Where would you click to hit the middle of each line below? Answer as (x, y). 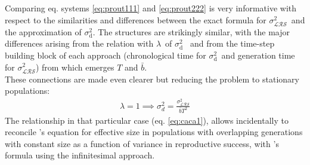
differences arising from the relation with (79, 43)
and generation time (258, 55)
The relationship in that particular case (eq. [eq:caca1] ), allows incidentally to (147, 120)
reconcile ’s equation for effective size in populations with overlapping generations (154, 132)
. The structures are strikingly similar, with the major (191, 31)
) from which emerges (75, 67)
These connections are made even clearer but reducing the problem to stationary (152, 79)
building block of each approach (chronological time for (106, 55)
